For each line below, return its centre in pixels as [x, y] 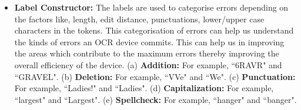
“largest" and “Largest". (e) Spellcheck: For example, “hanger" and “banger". [155, 99]
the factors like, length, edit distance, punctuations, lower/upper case [139, 19]
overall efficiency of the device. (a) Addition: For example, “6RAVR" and [148, 64]
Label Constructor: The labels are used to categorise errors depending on [151, 7]
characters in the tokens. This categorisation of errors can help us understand [154, 30]
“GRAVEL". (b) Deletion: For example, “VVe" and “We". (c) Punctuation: [155, 76]
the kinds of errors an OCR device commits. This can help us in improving [149, 41]
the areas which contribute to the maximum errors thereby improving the [147, 53]
